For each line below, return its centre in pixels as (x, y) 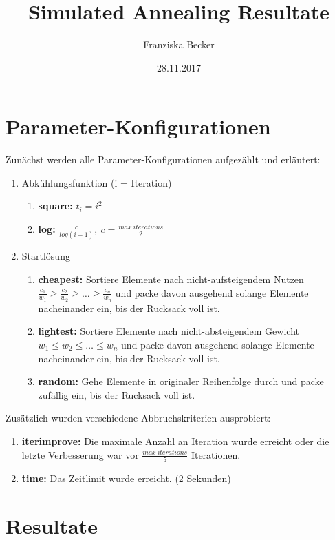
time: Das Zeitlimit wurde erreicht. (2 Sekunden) (126, 478)
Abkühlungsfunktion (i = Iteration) (97, 182)
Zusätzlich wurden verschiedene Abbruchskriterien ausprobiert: (138, 418)
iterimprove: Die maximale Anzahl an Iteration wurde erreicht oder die (175, 440)
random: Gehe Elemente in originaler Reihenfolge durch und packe (181, 381)
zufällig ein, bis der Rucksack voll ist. (117, 394)
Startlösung (46, 256)
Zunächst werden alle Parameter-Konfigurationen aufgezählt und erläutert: (163, 159)
